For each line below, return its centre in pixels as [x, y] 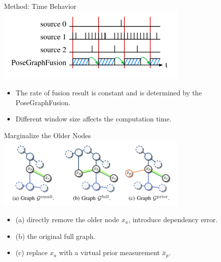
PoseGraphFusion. [43, 102]
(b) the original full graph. [55, 236]
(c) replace [32, 252]
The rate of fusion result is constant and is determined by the [109, 93]
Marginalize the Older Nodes [48, 135]
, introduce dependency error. [173, 219]
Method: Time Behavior [40, 6]
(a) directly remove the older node [67, 219]
